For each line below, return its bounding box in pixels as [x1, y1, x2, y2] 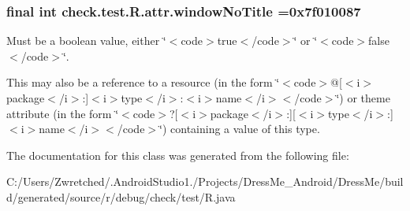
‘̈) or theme [336, 90, 390, 105]
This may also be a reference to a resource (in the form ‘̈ [6, 74, 280, 91]
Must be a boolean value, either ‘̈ [6, 32, 166, 49]
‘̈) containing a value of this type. [159, 120, 320, 137]
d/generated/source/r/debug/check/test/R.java [6, 188, 236, 205]
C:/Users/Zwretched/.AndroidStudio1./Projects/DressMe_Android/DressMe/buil [6, 173, 404, 190]
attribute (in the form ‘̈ [6, 105, 119, 121]
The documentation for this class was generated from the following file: [6, 146, 349, 163]
